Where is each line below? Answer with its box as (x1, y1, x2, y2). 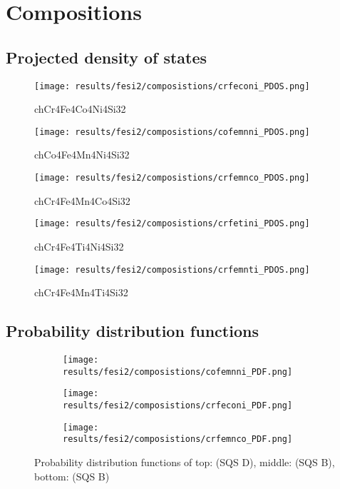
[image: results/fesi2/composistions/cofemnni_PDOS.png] (34, 126, 310, 137)
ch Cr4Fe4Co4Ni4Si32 (34, 101, 126, 116)
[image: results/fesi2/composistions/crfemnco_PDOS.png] (34, 173, 310, 183)
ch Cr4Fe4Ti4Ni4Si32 (34, 238, 124, 253)
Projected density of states (6, 46, 207, 68)
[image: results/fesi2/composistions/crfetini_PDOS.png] (34, 218, 310, 229)
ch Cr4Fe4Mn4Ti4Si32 (34, 285, 128, 300)
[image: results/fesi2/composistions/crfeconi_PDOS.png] (34, 81, 310, 91)
